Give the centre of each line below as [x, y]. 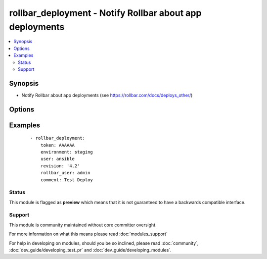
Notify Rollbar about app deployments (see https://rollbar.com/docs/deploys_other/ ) [107, 95]
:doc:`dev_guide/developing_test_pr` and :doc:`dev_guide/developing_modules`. [90, 250]
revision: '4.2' [60, 166]
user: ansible [58, 159]
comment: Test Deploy [67, 180]
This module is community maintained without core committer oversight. [83, 225]
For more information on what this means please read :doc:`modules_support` [88, 234]
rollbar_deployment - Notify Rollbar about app [105, 13]
